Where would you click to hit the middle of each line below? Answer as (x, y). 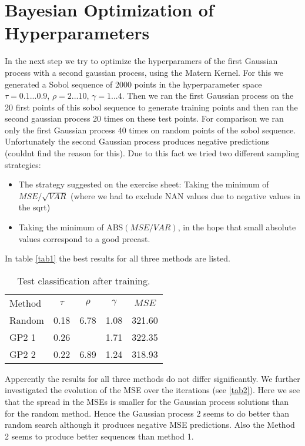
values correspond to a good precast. (84, 238)
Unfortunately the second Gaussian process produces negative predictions (137, 141)
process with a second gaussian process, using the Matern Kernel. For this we (144, 72)
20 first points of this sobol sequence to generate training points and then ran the (151, 107)
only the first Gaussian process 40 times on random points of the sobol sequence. (150, 130)
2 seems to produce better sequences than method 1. (99, 436)
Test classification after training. (84, 280)
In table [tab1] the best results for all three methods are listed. (118, 258)
